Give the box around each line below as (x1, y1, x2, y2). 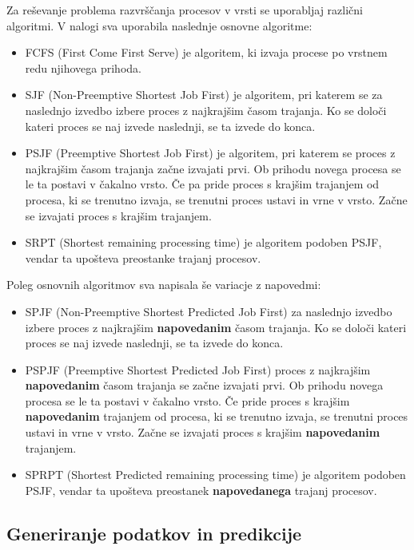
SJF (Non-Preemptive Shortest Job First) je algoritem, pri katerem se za (25, 86, 383, 103)
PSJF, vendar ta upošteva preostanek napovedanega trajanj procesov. (25, 481, 377, 498)
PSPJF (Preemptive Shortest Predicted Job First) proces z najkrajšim (25, 361, 371, 378)
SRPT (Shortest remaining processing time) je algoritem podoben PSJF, (25, 234, 382, 251)
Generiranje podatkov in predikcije (6, 520, 302, 545)
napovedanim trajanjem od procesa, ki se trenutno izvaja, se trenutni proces (25, 408, 408, 425)
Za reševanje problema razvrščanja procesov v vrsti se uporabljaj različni (6, 2, 363, 18)
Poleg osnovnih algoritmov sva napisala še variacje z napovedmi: (6, 276, 321, 293)
